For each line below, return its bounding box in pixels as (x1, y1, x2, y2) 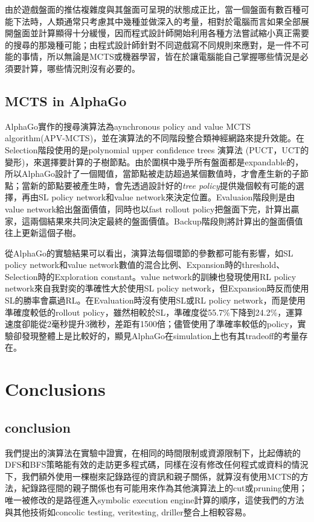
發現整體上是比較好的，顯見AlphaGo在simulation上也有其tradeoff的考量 (21, 329, 300, 342)
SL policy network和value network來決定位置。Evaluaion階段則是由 (38, 191, 295, 203)
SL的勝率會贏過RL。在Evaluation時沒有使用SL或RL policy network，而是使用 (5, 294, 306, 307)
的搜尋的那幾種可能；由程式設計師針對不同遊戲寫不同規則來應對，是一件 (5, 38, 292, 51)
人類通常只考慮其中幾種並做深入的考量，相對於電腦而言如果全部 (46, 14, 301, 27)
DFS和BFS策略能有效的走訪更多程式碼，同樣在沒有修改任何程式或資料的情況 (5, 458, 309, 471)
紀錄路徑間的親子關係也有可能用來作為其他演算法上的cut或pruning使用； (21, 482, 307, 494)
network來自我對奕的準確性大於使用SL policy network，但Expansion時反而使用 (5, 282, 309, 294)
